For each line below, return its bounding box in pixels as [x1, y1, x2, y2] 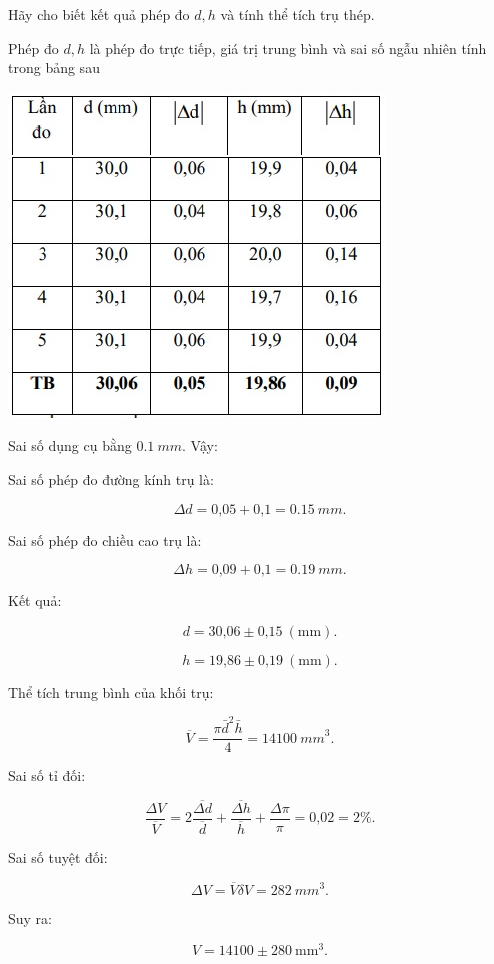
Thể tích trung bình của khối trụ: [8, 681, 214, 702]
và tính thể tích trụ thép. [220, 4, 375, 24]
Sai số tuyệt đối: [8, 847, 108, 868]
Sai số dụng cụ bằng [8, 435, 132, 456]
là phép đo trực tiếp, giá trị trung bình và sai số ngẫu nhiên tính [89, 37, 487, 58]
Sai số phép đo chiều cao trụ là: [8, 529, 202, 550]
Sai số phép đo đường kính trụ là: [8, 468, 214, 489]
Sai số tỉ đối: [8, 765, 86, 786]
